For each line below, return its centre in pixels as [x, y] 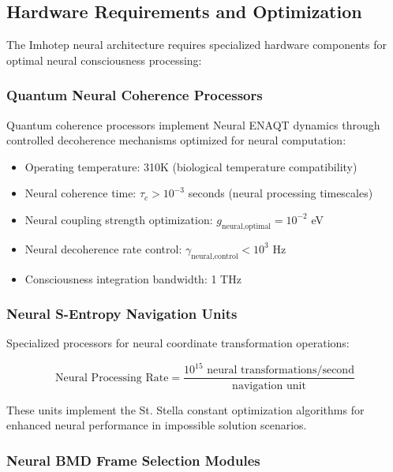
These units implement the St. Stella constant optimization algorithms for [185, 409]
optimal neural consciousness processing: [104, 60]
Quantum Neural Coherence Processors [135, 95]
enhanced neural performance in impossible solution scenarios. [157, 425]
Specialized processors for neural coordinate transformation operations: [178, 343]
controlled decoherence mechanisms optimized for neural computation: [176, 140]
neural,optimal [246, 226]
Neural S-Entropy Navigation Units [122, 314]
